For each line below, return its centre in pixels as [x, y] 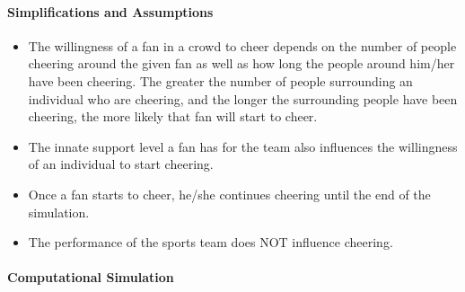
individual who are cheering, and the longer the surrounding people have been [243, 98]
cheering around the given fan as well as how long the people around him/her [241, 63]
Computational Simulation [91, 277]
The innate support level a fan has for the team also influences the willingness [243, 146]
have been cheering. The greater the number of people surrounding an [220, 80]
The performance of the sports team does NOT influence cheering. [211, 242]
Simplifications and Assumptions [110, 11]
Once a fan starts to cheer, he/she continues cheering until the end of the [229, 194]
